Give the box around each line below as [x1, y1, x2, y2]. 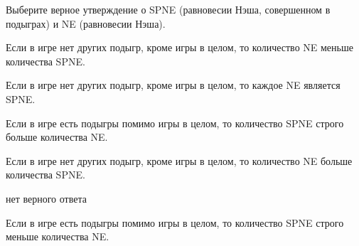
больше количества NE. [6, 129, 108, 144]
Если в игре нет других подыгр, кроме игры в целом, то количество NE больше [6, 153, 353, 168]
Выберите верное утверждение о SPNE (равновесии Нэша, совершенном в [6, 2, 331, 16]
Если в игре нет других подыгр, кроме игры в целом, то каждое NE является [6, 77, 341, 92]
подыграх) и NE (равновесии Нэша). [6, 16, 166, 31]
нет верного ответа [6, 191, 87, 205]
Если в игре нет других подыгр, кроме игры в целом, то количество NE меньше [6, 40, 353, 55]
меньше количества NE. [6, 229, 109, 244]
